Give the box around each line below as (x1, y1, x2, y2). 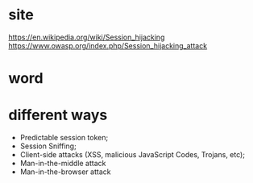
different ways (8, 106, 108, 124)
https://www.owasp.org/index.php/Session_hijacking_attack (8, 40, 208, 50)
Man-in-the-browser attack (19, 167, 111, 177)
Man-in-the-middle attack (19, 159, 106, 168)
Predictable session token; (19, 133, 109, 143)
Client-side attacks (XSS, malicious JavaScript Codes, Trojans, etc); (19, 150, 246, 160)
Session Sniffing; (19, 141, 77, 151)
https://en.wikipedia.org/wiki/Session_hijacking (8, 32, 165, 42)
